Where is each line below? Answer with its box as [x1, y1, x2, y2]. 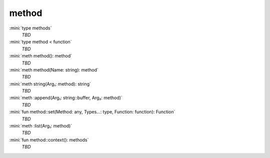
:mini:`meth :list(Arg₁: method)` [9, 123, 72, 129]
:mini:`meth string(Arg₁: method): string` [9, 80, 91, 87]
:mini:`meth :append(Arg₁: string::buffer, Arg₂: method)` [9, 95, 122, 101]
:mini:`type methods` [9, 25, 52, 31]
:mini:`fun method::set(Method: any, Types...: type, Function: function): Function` [9, 109, 175, 115]
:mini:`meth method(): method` [9, 53, 72, 59]
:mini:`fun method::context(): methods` [9, 136, 89, 142]
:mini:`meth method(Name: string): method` [9, 66, 98, 72]
